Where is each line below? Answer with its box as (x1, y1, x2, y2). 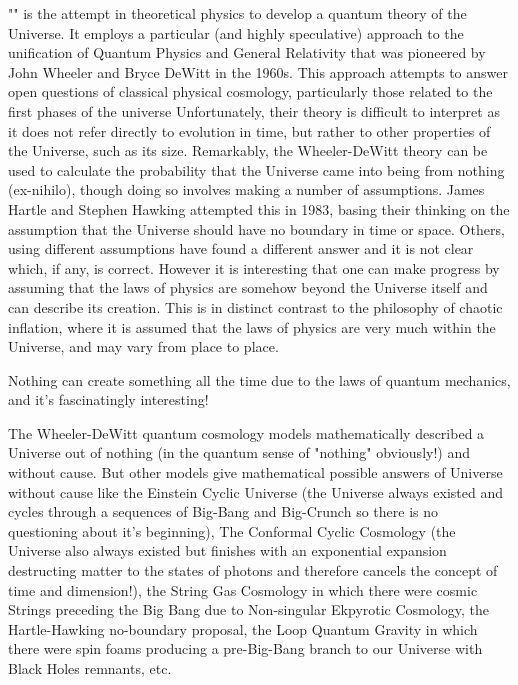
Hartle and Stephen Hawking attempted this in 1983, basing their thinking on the (8, 198, 510, 219)
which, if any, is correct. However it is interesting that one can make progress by (8, 257, 500, 278)
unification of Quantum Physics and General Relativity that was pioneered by (8, 42, 486, 63)
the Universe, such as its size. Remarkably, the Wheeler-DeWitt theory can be (8, 140, 488, 161)
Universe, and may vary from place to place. (8, 336, 279, 357)
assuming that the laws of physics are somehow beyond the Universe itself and (8, 277, 488, 298)
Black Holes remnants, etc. (8, 658, 172, 678)
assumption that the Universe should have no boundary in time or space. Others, (8, 218, 505, 239)
